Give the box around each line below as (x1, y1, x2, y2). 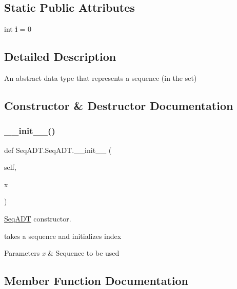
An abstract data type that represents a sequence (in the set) (4, 73, 197, 83)
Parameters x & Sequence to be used (4, 248, 120, 258)
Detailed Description (4, 49, 116, 64)
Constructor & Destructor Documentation (4, 97, 233, 113)
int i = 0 (4, 24, 32, 34)
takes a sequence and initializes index (4, 230, 122, 241)
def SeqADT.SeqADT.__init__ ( (4, 144, 112, 155)
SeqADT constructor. (4, 213, 71, 224)
